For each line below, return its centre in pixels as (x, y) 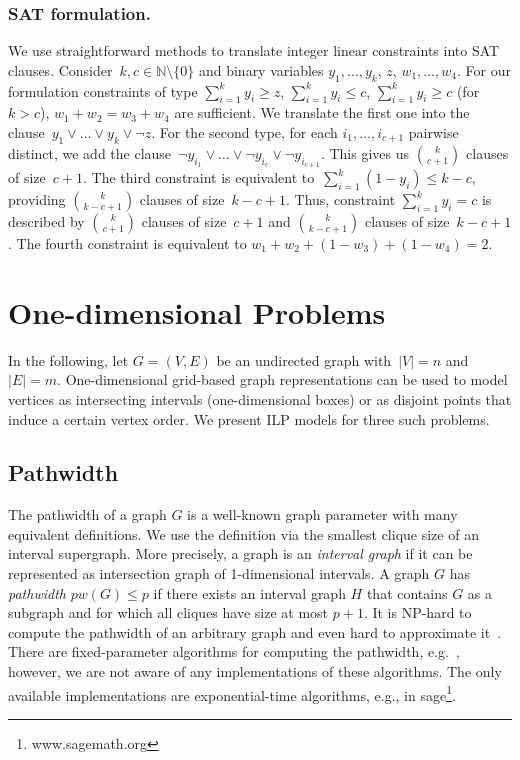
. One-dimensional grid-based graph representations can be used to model (282, 379)
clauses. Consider (60, 69)
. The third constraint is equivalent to (198, 177)
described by (46, 221)
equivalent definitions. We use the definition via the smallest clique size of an (243, 533)
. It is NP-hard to (417, 612)
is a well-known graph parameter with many (322, 514)
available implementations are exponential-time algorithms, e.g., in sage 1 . (232, 693)
